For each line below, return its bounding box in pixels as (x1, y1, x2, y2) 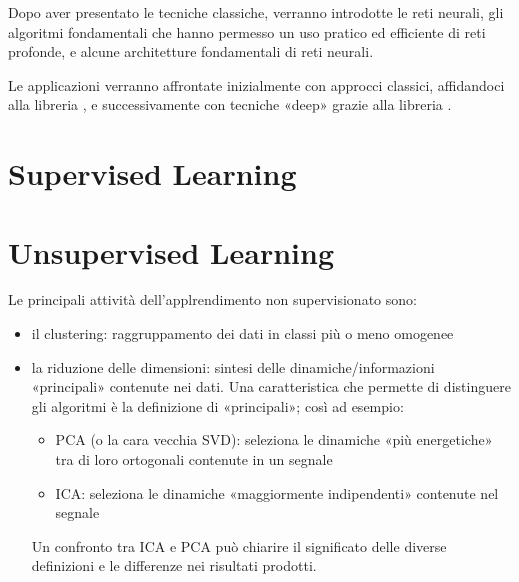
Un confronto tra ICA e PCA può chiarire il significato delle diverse (31, 535, 447, 556)
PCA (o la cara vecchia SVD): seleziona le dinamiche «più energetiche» (55, 429, 493, 450)
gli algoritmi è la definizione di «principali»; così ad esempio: (31, 395, 404, 416)
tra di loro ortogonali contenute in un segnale (55, 449, 333, 470)
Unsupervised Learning (8, 231, 334, 272)
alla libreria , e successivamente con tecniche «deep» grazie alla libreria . (8, 94, 452, 115)
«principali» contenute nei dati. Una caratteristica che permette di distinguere (31, 376, 511, 397)
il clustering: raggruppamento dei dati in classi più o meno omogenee (31, 323, 454, 344)
